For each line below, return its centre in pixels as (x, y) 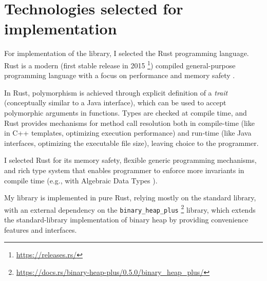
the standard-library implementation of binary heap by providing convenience (126, 219)
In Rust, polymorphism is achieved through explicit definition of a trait (116, 92)
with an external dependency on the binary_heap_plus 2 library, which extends (130, 209)
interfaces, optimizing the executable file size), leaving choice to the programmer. (131, 143)
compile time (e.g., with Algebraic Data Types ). (81, 180)
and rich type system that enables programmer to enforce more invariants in (124, 170)
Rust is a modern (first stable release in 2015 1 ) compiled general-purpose (120, 64)
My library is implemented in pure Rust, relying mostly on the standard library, (130, 198)
